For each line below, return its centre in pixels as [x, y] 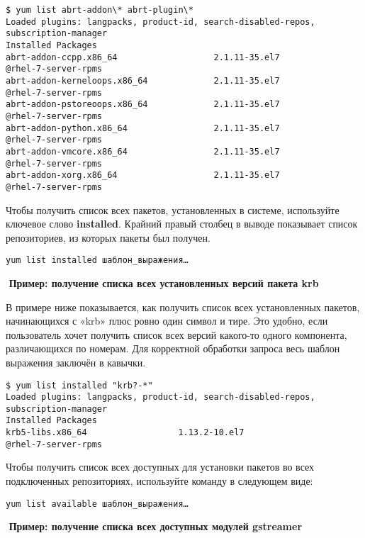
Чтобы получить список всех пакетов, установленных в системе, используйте [173, 209]
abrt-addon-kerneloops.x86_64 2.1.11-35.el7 [143, 80]
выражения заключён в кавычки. [76, 362]
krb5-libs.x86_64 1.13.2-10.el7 [125, 433]
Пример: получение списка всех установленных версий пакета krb [164, 282]
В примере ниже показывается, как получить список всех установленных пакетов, [183, 307]
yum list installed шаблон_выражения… [97, 260]
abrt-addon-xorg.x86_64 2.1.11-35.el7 [143, 175]
